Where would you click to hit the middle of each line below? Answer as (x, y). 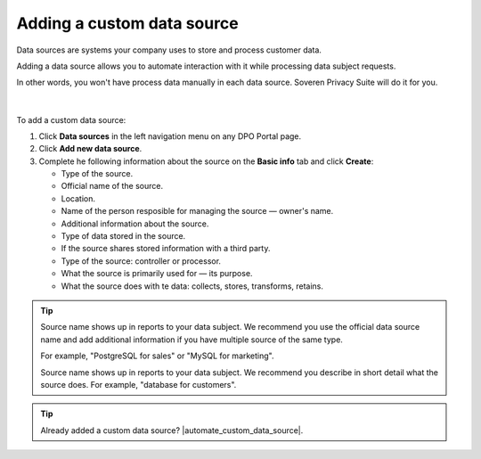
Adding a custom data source (128, 23)
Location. (78, 198)
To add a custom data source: (71, 119)
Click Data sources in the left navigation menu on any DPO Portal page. (170, 136)
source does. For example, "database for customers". (139, 384)
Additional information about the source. (135, 224)
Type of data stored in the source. (123, 236)
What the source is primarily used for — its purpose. (157, 274)
